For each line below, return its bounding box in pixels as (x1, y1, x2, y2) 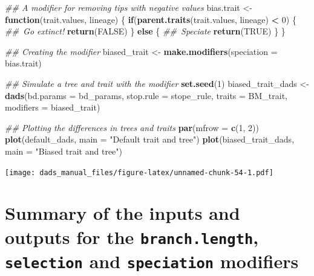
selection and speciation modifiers (5, 248, 299, 273)
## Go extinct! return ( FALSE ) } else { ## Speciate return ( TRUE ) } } (5, 25, 286, 37)
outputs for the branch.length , (5, 224, 259, 249)
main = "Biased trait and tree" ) (5, 144, 123, 157)
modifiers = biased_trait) (5, 101, 100, 114)
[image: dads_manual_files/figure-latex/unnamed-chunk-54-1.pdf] (5, 168, 273, 177)
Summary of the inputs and (5, 201, 240, 225)
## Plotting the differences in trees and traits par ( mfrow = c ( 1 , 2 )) (5, 121, 259, 133)
